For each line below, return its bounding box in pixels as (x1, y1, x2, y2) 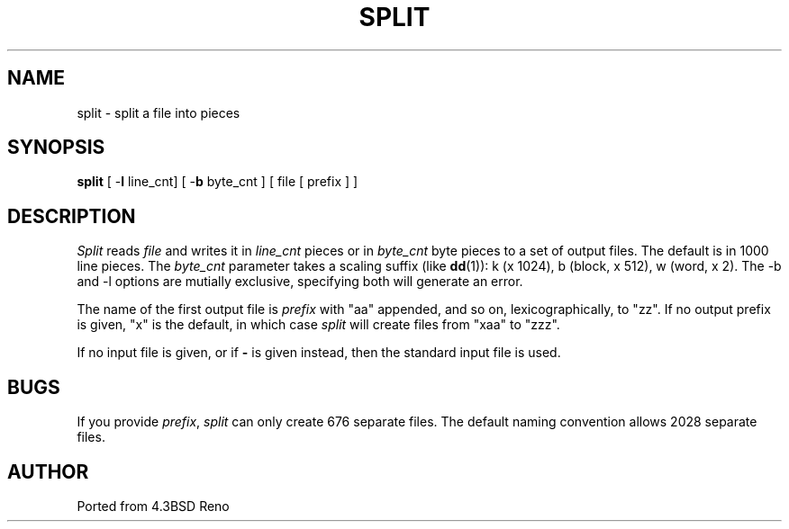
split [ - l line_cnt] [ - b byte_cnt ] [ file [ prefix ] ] (77, 174, 358, 190)
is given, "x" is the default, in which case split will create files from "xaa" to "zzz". (77, 317, 560, 333)
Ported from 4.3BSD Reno (77, 498, 230, 514)
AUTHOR (7, 460, 89, 483)
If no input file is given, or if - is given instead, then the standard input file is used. (77, 345, 561, 361)
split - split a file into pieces (77, 104, 240, 121)
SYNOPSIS (7, 136, 105, 159)
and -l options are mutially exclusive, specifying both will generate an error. (77, 273, 523, 290)
